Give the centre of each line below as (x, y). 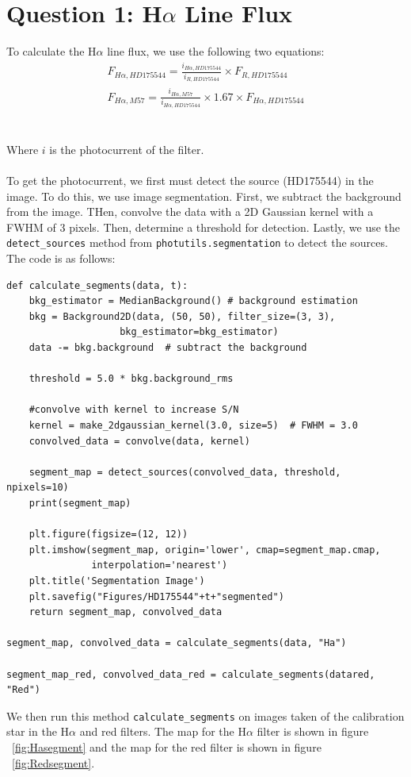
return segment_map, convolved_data (126, 612)
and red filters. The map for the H (163, 731)
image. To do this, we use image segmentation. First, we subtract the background (204, 196)
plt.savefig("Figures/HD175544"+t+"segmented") (156, 596)
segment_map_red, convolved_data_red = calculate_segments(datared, (191, 674)
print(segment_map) (80, 503)
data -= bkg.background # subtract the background (168, 348)
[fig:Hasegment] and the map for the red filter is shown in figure (167, 746)
